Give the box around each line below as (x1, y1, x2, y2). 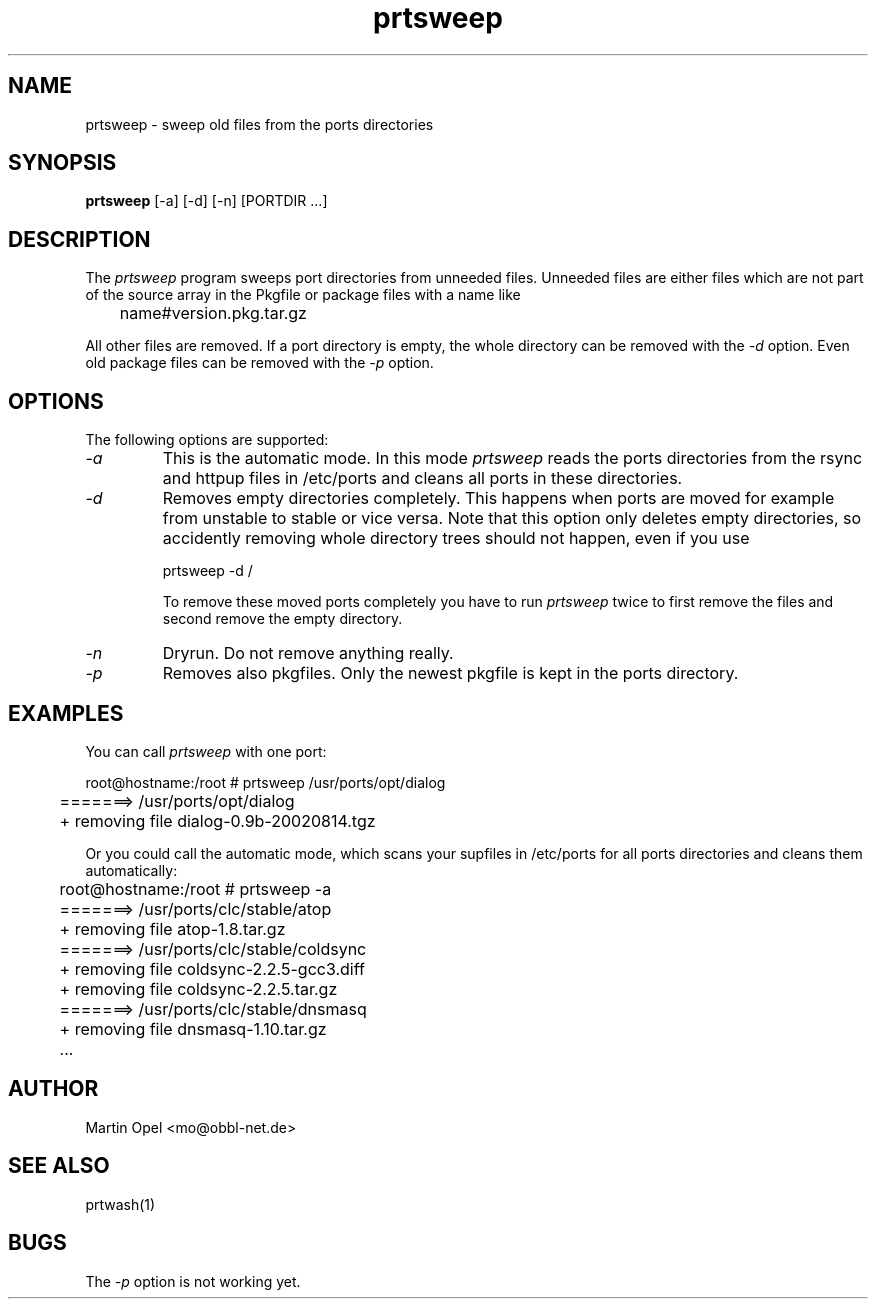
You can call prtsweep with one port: (85, 742, 327, 760)
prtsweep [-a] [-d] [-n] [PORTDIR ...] (85, 192, 328, 210)
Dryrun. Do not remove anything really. (162, 643, 454, 664)
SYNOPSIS (8, 150, 117, 176)
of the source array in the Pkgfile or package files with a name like (85, 286, 521, 304)
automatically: (85, 861, 178, 879)
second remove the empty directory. (162, 610, 403, 628)
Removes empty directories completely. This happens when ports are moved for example (162, 488, 835, 509)
